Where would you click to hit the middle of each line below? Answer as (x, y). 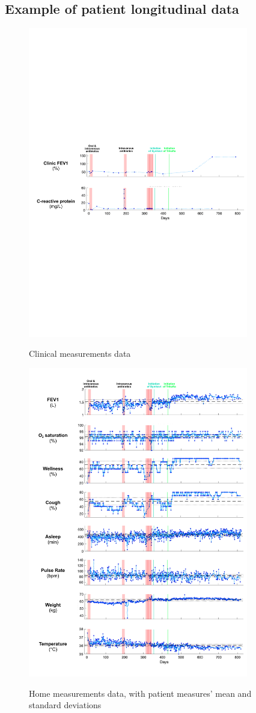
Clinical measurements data (80, 353)
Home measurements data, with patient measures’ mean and (140, 693)
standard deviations (65, 705)
